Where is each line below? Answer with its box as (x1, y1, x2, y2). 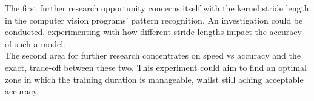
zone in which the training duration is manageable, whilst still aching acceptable (5, 73, 304, 85)
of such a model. (5, 37, 66, 50)
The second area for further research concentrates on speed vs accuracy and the (5, 49, 301, 62)
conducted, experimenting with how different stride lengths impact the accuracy (5, 25, 302, 38)
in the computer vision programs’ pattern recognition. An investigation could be (5, 13, 303, 26)
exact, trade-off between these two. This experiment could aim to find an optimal (5, 60, 307, 73)
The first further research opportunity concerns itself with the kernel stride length (5, 2, 309, 14)
